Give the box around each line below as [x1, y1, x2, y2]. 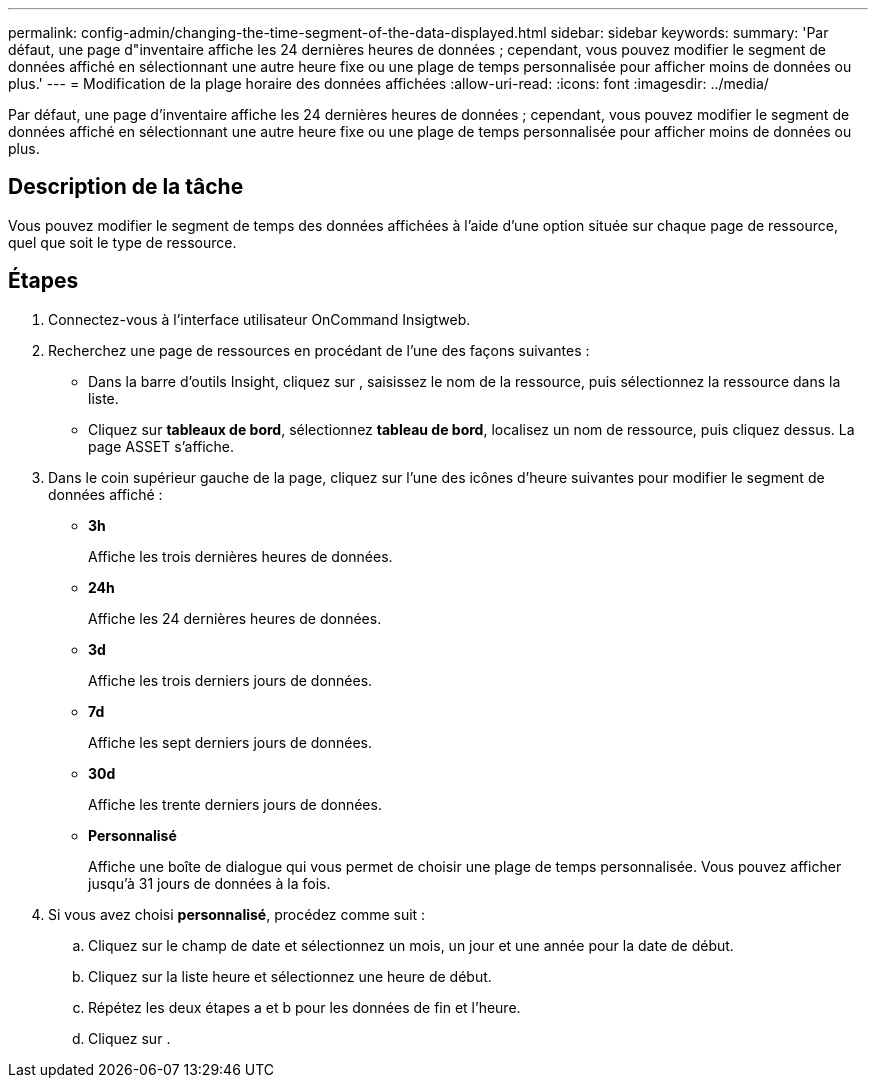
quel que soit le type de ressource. [8, 233, 237, 251]
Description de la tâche [8, 174, 244, 200]
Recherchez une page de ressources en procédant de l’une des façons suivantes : [48, 341, 590, 359]
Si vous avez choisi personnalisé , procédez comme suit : [48, 905, 426, 923]
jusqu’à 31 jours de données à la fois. [88, 874, 331, 892]
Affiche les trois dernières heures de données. [88, 547, 393, 565]
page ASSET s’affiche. [88, 437, 235, 455]
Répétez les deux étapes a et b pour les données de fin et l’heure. [88, 998, 521, 1016]
